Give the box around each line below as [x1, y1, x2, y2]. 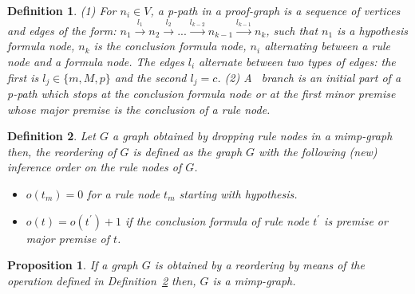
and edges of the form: [7, 22, 117, 38]
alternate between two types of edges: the [199, 53, 396, 69]
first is [7, 69, 39, 85]
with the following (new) [259, 143, 377, 159]
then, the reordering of [7, 143, 117, 159]
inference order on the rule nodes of [7, 159, 182, 175]
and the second [114, 69, 187, 85]
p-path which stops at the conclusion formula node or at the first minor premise [7, 85, 396, 102]
